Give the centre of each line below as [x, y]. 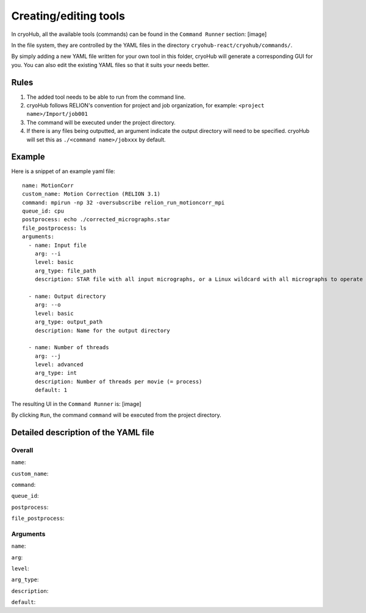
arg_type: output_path [69, 322]
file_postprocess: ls [54, 228]
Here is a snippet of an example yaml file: [63, 171]
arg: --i [48, 254]
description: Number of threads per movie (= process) [118, 381]
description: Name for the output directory [102, 330]
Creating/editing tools [68, 16]
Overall [22, 450]
